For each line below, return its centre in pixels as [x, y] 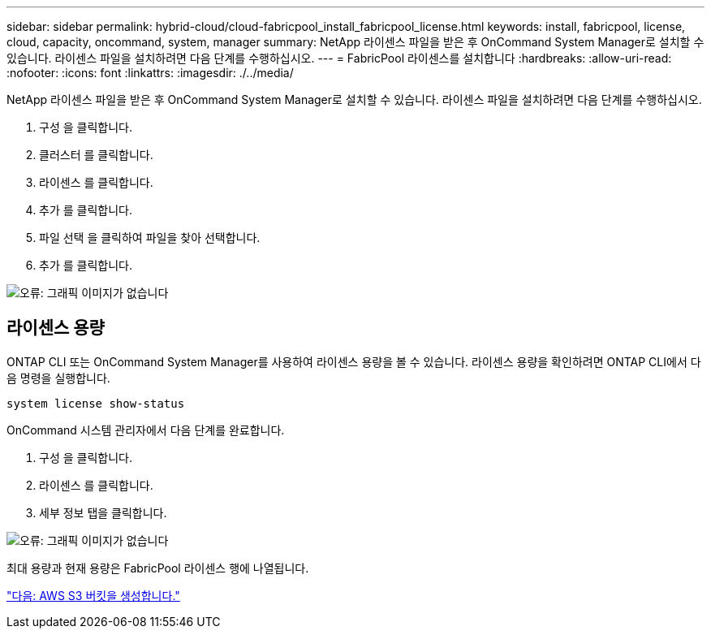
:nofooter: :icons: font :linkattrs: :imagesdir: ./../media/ [150, 73]
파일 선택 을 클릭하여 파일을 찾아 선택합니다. [150, 238]
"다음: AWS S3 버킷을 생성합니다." [93, 595]
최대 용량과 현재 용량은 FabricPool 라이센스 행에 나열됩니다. [158, 568]
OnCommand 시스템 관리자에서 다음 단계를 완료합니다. [146, 430]
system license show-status [96, 403]
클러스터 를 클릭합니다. [96, 155]
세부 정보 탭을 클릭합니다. [103, 512]
